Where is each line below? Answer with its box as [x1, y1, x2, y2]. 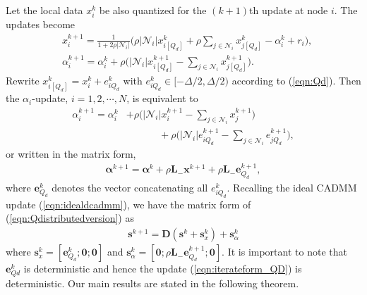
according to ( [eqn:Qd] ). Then [231, 73, 361, 88]
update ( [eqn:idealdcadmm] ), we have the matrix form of [6, 196, 251, 211]
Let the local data [6, 3, 83, 17]
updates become [6, 17, 76, 32]
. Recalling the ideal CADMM [227, 180, 357, 194]
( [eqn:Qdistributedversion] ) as [6, 211, 134, 225]
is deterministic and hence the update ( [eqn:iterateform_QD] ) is [23, 261, 302, 276]
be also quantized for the [99, 3, 207, 17]
